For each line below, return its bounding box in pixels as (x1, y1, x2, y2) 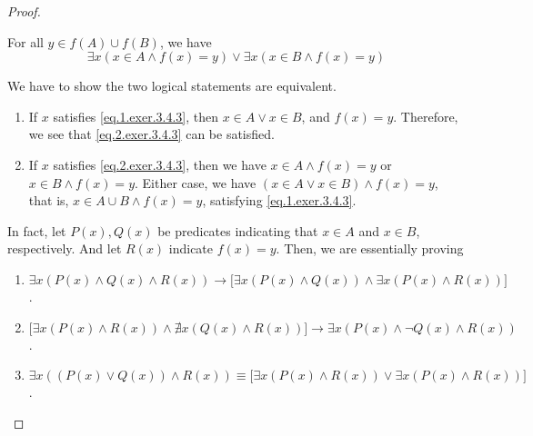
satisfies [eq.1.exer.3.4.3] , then (53, 106, 218, 125)
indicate (168, 239, 214, 258)
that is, (28, 191, 69, 210)
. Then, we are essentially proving (276, 239, 464, 258)
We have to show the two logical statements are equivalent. (7, 76, 337, 95)
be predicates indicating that (157, 221, 318, 240)
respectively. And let (7, 239, 122, 258)
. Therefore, (393, 106, 458, 125)
